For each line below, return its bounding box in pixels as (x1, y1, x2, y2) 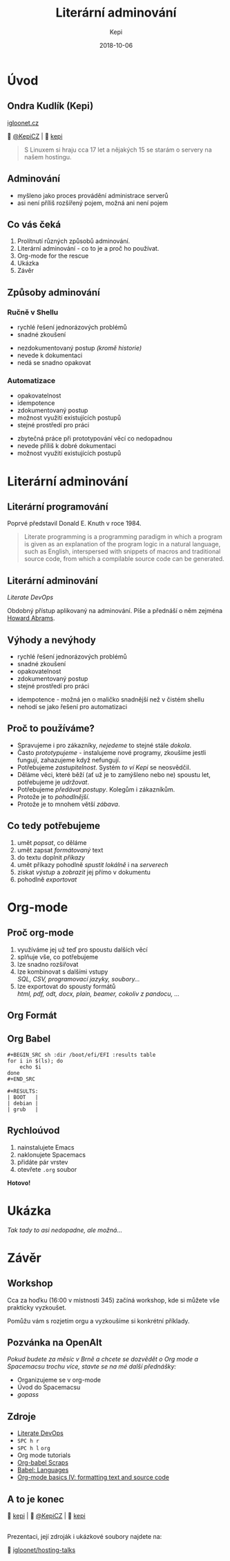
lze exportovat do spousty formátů (17, 982, 116, 990)
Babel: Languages (17, 1466, 69, 1474)
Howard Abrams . (7, 614, 55, 623)
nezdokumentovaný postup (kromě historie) (17, 344, 142, 353)
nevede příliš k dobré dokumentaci (17, 442, 116, 450)
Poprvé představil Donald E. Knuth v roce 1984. (7, 519, 142, 528)
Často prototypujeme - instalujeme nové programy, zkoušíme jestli (17, 748, 207, 756)
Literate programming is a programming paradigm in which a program (23, 533, 222, 541)
